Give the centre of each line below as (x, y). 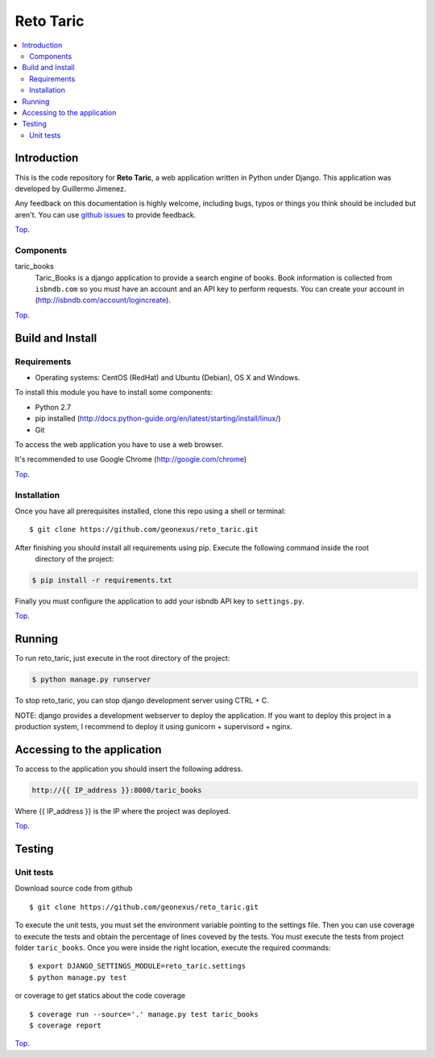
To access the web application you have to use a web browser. (119, 444)
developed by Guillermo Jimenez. (70, 189)
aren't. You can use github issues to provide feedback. (106, 214)
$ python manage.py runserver (91, 680)
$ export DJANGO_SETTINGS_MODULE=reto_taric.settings (137, 966)
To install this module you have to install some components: (114, 392)
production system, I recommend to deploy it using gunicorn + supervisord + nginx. (154, 727)
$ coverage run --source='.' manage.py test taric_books (144, 1014)
